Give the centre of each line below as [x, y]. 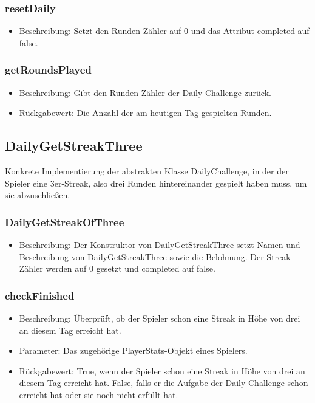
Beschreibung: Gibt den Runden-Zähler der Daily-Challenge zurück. [145, 92]
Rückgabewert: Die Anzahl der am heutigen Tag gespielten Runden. [145, 113]
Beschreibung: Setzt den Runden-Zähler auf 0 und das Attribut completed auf [164, 31]
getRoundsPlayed [48, 70]
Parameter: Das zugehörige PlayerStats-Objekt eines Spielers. [133, 350]
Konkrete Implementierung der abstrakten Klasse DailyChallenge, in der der [147, 171]
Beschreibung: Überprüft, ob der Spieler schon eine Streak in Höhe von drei [160, 318]
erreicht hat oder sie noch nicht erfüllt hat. [99, 394]
